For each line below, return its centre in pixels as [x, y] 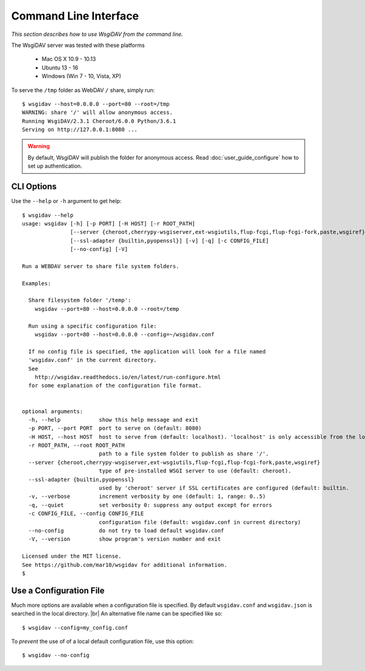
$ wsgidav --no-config [56, 655]
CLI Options [34, 187]
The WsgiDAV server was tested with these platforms [78, 45]
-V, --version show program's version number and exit [125, 539]
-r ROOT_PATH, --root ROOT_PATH [76, 446]
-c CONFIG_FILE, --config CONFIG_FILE [86, 514]
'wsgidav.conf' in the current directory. [93, 360]
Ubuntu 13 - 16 [60, 68]
